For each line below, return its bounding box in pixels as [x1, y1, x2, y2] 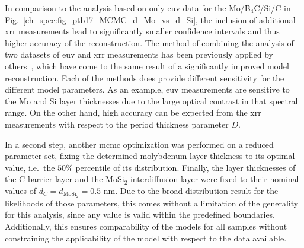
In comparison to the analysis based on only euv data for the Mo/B [5, 2, 251, 14]
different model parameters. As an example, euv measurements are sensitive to [5, 83, 290, 96]
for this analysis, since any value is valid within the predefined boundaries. [5, 208, 276, 221]
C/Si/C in [254, 2, 291, 14]
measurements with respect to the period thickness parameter [5, 117, 229, 130]
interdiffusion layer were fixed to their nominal [130, 173, 299, 185]
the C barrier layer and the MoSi [5, 173, 124, 185]
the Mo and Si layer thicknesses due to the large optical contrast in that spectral [5, 94, 298, 107]
